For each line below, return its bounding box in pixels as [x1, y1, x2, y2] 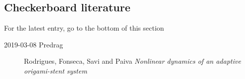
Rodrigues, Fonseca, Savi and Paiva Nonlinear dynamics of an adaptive [24, 56, 241, 66]
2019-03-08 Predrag [4, 39, 63, 49]
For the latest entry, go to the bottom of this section [4, 23, 164, 33]
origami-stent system [24, 65, 87, 76]
